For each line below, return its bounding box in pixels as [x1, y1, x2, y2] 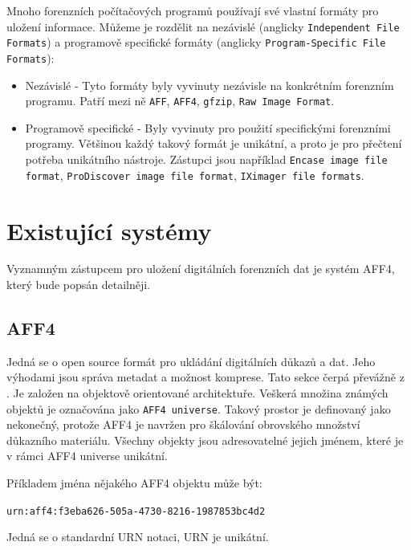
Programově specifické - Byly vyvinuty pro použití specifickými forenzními [25, 119, 391, 136]
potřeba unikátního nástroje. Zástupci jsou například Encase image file [25, 151, 388, 167]
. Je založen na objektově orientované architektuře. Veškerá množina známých [6, 385, 389, 401]
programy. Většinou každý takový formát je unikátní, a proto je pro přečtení [25, 135, 402, 152]
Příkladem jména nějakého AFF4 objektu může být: [6, 475, 262, 491]
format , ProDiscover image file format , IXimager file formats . [25, 166, 364, 183]
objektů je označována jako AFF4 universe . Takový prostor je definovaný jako [6, 400, 391, 417]
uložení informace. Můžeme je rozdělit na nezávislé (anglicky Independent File [6, 18, 400, 35]
